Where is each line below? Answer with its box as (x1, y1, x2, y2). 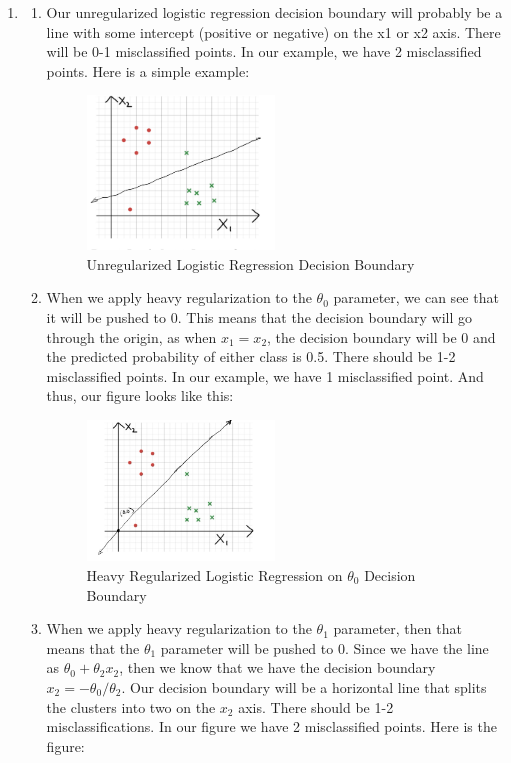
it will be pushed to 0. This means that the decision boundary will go (46, 307, 473, 328)
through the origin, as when (46, 326, 217, 347)
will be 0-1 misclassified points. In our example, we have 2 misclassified (46, 41, 482, 62)
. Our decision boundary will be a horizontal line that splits (121, 676, 487, 697)
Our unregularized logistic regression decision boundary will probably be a (46, 2, 503, 22)
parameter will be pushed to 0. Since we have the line (160, 637, 489, 658)
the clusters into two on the (46, 696, 216, 717)
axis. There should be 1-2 (238, 696, 394, 717)
